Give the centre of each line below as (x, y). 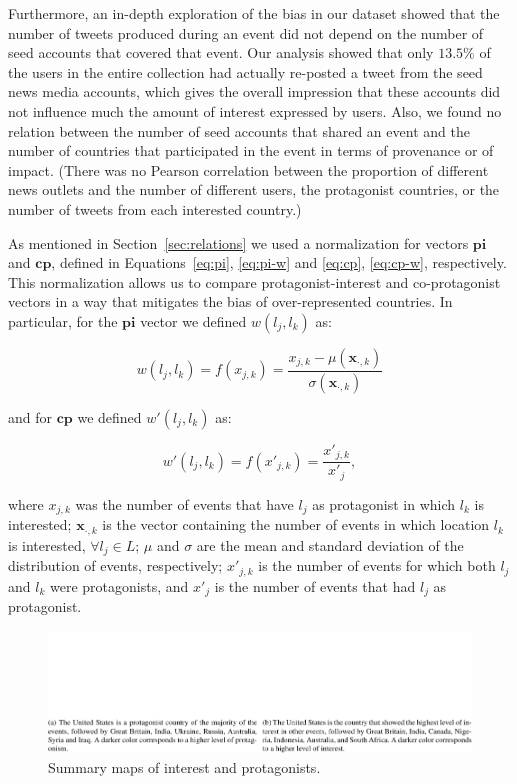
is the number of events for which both (377, 565)
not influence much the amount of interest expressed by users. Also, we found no (255, 110)
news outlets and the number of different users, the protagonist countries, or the (254, 189)
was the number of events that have (184, 503)
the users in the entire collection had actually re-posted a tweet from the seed (245, 71)
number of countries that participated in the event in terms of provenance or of (251, 150)
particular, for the (63, 320)
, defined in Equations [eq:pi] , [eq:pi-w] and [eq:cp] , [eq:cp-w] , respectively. (279, 262)
